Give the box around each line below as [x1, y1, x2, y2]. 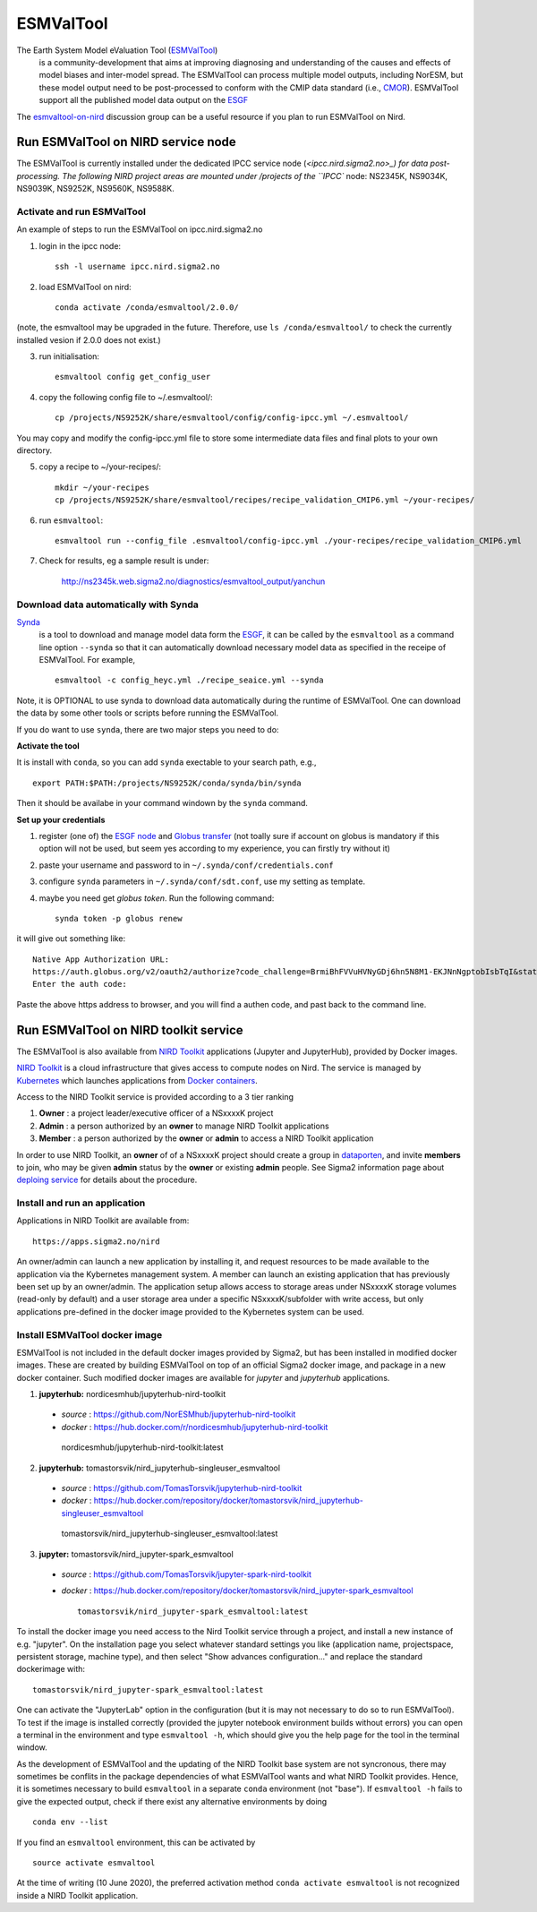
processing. [16, 170, 61, 181]
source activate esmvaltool [32, 1858, 156, 1868]
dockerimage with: [16, 1664, 85, 1675]
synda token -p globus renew [55, 913, 183, 923]
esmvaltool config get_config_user [55, 372, 211, 382]
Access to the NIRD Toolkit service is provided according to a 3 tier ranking [16, 1091, 294, 1102]
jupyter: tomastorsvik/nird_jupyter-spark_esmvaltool [38, 1548, 234, 1559]
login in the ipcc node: [38, 240, 121, 251]
